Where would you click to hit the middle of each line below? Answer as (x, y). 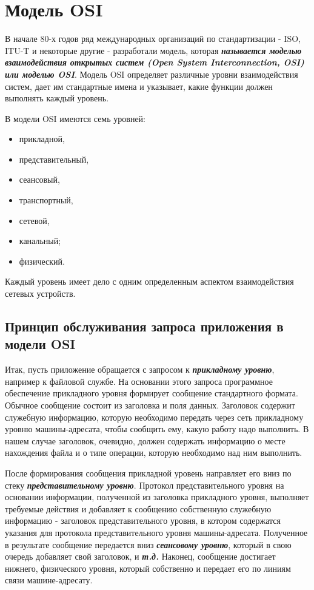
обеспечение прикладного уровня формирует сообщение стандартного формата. (152, 393)
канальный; (40, 241)
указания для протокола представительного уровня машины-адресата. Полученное (156, 532)
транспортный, (46, 200)
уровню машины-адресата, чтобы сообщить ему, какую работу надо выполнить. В (157, 429)
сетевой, (34, 220)
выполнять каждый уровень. (57, 98)
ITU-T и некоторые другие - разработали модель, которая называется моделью (153, 50)
